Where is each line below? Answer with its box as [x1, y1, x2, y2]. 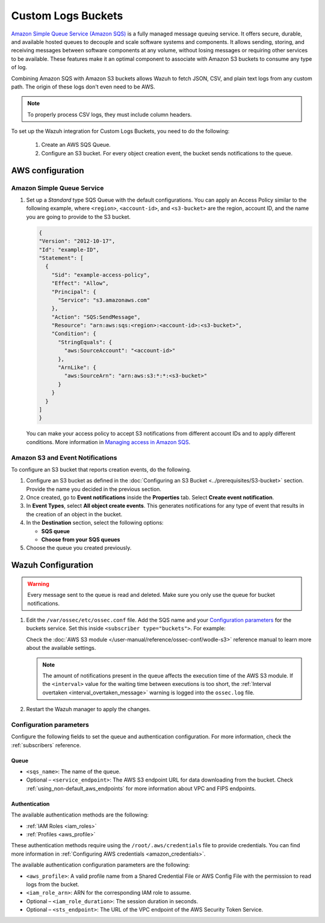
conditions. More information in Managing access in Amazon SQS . [26, 438, 191, 445]
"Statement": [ [39, 255, 84, 261]
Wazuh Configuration [11, 560, 93, 570]
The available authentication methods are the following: [11, 811, 149, 818]
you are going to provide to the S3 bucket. [26, 213, 131, 220]
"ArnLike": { [58, 364, 96, 371]
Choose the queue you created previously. [26, 545, 132, 552]
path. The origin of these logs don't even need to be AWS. [11, 83, 155, 90]
